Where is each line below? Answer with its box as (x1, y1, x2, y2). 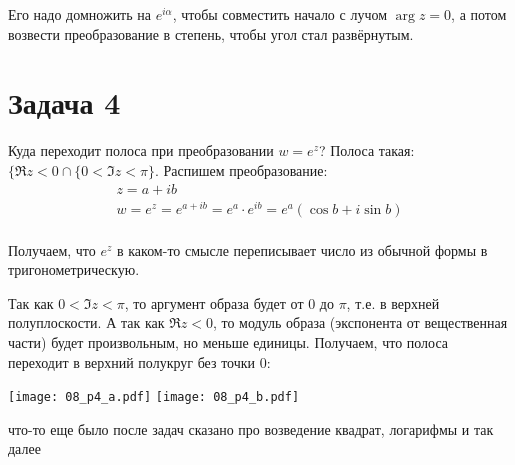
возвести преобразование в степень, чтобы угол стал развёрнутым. (8, 23, 414, 44)
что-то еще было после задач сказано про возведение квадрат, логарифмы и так (8, 418, 494, 439)
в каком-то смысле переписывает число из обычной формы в (116, 239, 488, 260)
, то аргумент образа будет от (124, 292, 304, 313)
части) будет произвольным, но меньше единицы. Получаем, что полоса (8, 332, 449, 353)
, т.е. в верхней (346, 292, 440, 313)
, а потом (451, 4, 507, 24)
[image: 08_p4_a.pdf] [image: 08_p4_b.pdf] (8, 390, 300, 405)
